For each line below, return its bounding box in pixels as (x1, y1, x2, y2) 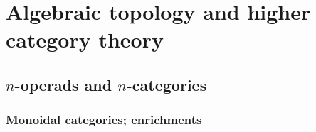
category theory (6, 25, 164, 54)
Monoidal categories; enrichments (6, 111, 202, 128)
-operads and (14, 73, 112, 95)
